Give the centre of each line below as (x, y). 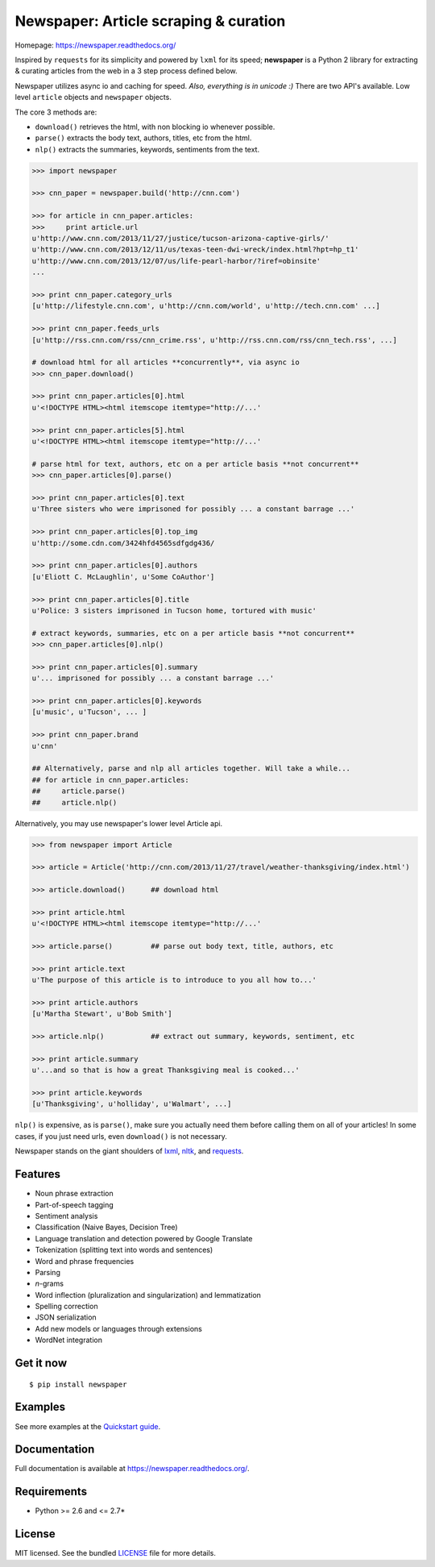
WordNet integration (68, 1340)
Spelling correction (66, 1307)
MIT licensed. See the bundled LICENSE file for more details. (116, 1553)
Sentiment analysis (66, 1216)
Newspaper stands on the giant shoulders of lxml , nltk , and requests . (129, 1151)
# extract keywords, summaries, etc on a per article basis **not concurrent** (193, 633)
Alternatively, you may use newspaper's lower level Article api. (119, 823)
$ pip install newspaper (78, 1384)
